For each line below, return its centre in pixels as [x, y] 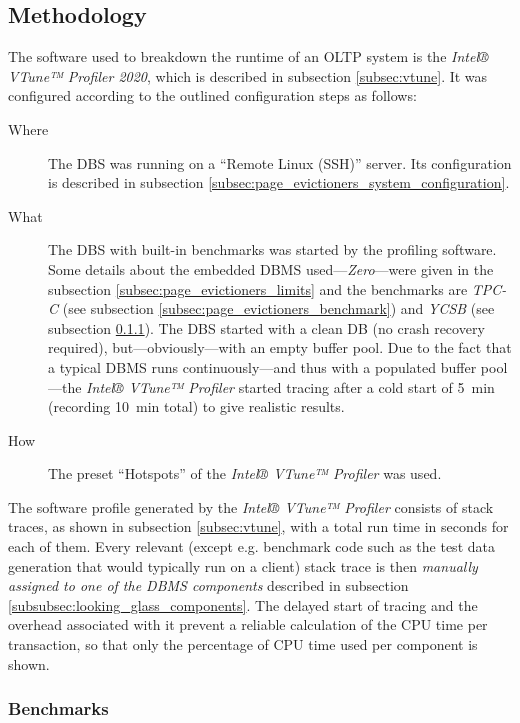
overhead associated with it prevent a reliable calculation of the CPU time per [248, 624]
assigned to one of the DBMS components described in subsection [208, 585]
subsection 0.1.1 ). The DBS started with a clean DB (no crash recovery [266, 327]
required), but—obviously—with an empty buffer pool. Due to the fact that [280, 347]
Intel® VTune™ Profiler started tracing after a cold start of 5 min [290, 386]
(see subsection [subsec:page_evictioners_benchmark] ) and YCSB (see [278, 308]
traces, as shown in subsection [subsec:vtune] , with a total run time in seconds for [258, 526]
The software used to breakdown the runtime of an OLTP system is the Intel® [248, 56]
